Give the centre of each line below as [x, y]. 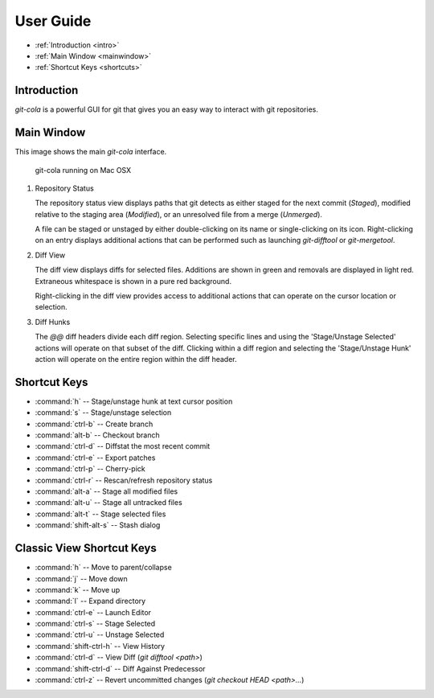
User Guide [53, 21]
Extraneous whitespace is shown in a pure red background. [133, 281]
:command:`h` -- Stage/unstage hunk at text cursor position [134, 401]
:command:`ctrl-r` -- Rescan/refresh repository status [124, 480]
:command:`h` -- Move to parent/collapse [103, 568]
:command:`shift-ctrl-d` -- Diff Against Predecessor [120, 668]
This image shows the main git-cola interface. [91, 152]
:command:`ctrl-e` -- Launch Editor [93, 612]
